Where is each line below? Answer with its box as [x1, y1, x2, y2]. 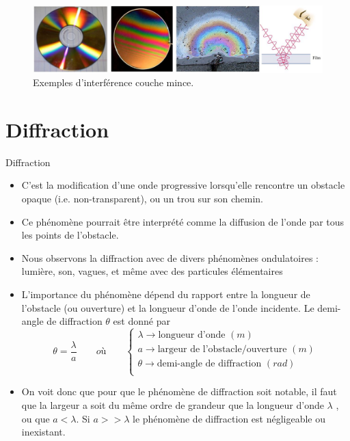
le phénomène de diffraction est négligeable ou [132, 411, 326, 425]
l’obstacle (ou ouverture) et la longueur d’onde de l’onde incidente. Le [21, 300, 314, 315]
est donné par [113, 314, 170, 328]
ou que [21, 411, 50, 425]
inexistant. [21, 425, 66, 439]
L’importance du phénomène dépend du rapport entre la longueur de [21, 287, 310, 302]
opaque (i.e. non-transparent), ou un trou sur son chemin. [21, 191, 263, 206]
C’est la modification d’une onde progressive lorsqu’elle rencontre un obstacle [21, 178, 345, 192]
